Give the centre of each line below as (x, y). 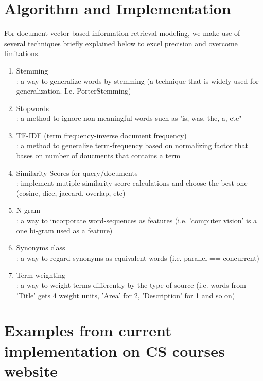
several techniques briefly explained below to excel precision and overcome (121, 43)
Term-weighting (41, 275)
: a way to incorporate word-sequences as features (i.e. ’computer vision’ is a (137, 220)
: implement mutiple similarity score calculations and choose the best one (132, 183)
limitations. (22, 53)
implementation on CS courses (115, 350)
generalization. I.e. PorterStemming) (74, 91)
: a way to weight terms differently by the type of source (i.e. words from (131, 285)
